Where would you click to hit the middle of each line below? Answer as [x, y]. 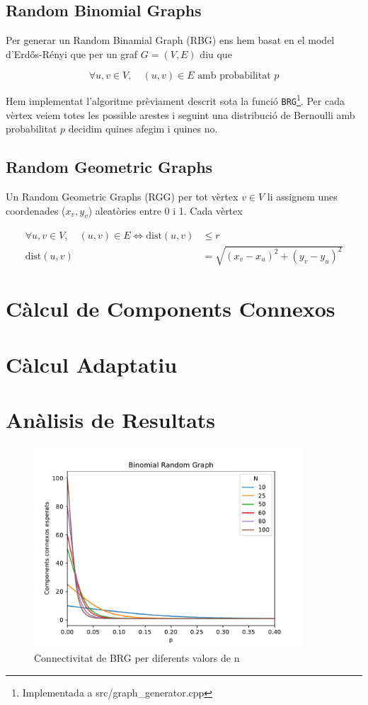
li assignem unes [302, 197]
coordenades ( [36, 210]
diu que [216, 53]
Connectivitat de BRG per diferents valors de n [137, 658]
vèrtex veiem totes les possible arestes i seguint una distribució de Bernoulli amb [180, 114]
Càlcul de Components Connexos [171, 309]
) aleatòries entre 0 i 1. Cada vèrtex [165, 210]
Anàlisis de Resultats [111, 420]
